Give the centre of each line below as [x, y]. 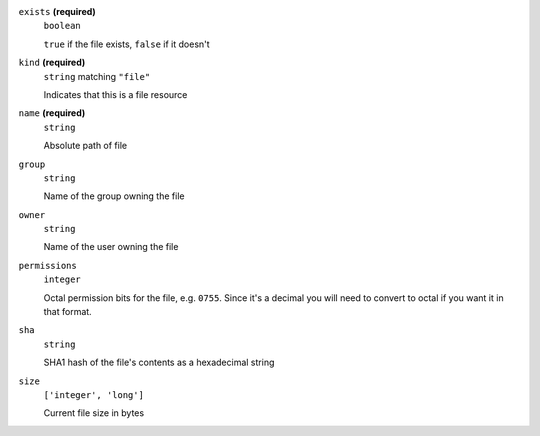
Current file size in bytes [94, 413]
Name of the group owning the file [114, 196]
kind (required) [52, 62]
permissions [47, 265]
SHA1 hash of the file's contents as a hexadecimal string [159, 362]
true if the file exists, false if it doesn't [126, 44]
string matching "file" [97, 76]
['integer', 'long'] [94, 394]
